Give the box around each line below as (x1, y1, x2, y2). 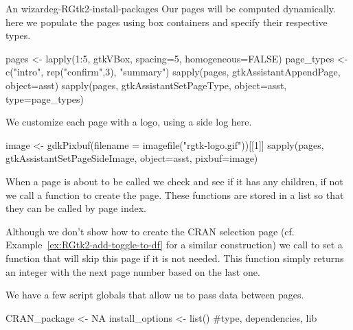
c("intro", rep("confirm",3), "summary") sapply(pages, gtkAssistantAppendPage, (5, 64, 341, 79)
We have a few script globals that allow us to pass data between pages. (5, 287, 304, 302)
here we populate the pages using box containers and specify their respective (5, 14, 328, 29)
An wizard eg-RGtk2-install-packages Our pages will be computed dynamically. (5, 1, 336, 15)
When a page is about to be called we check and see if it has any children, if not (5, 174, 343, 188)
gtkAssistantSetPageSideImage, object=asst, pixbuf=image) (5, 151, 258, 165)
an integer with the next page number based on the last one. (5, 264, 260, 279)
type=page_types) (5, 91, 84, 106)
